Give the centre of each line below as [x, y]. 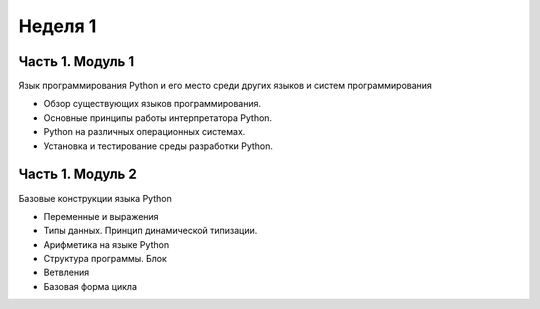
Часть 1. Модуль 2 [77, 174]
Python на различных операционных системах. [144, 132]
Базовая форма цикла [90, 286]
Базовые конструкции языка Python [95, 198]
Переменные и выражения [101, 216]
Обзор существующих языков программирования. [152, 104]
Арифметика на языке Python [106, 244]
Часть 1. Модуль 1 [76, 61]
